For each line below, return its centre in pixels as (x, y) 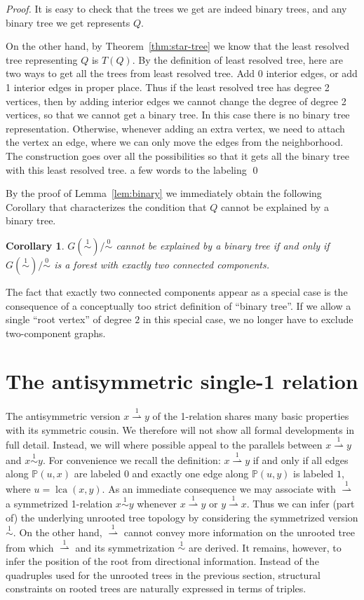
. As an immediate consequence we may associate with (219, 488)
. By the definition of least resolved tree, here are (238, 59)
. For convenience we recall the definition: (132, 459)
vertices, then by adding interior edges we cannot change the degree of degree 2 (176, 101)
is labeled (314, 473)
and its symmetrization (125, 547)
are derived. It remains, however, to (265, 547)
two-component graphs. (56, 333)
